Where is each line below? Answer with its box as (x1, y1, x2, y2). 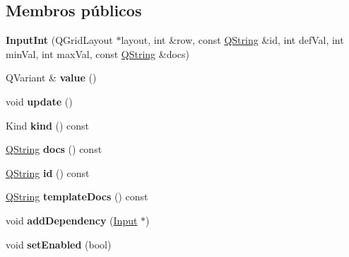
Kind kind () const (6, 118, 90, 132)
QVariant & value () (6, 70, 97, 85)
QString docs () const (6, 142, 102, 156)
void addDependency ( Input (6, 212, 138, 227)
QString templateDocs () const (6, 189, 148, 204)
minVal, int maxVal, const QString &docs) (6, 46, 190, 61)
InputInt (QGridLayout (6, 33, 113, 47)
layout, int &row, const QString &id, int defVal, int (121, 33, 344, 47)
